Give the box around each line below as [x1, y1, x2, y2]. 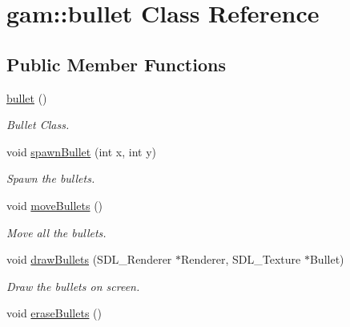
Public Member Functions [6, 51, 226, 76]
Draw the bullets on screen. [6, 277, 140, 294]
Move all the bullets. [6, 224, 107, 240]
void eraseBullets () [6, 305, 102, 321]
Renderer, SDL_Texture [181, 251, 301, 268]
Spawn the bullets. [6, 170, 95, 187]
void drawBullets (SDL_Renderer [6, 251, 172, 268]
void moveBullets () [6, 196, 103, 213]
